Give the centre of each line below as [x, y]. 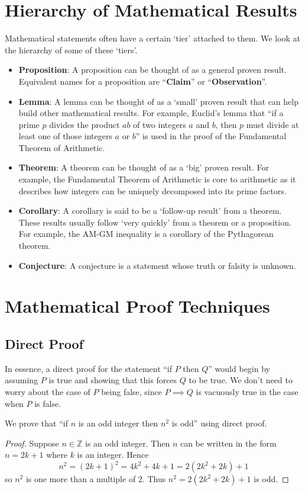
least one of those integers [65, 136]
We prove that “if [36, 423]
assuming [22, 380]
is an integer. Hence [113, 455]
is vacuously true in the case [247, 391]
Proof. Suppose [32, 443]
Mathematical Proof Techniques [137, 306]
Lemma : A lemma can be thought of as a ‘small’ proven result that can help [158, 101]
